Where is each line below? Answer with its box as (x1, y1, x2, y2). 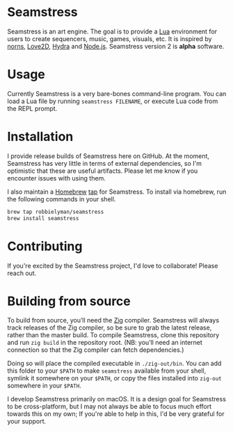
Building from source (7, 293, 131, 309)
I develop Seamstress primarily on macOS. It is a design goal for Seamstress (7, 395, 226, 403)
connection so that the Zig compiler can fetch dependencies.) (7, 346, 184, 354)
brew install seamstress (7, 215, 79, 222)
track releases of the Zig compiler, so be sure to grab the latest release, (7, 323, 212, 332)
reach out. (7, 269, 37, 277)
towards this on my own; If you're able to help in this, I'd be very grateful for (7, 410, 225, 418)
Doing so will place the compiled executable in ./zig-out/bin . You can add (7, 360, 222, 368)
